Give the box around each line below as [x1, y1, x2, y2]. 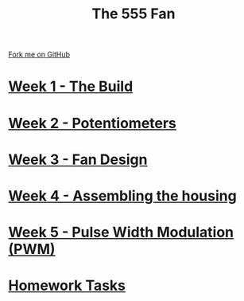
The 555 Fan [91, 5, 176, 23]
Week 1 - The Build [8, 77, 134, 96]
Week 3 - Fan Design [8, 150, 148, 168]
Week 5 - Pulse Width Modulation [8, 224, 234, 241]
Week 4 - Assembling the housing [8, 186, 237, 205]
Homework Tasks [8, 276, 126, 295]
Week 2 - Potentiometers [8, 114, 177, 132]
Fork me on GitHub [8, 49, 70, 60]
